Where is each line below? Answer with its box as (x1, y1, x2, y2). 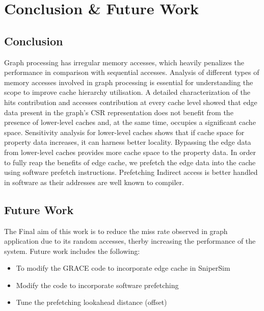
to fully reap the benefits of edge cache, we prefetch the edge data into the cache (4, 157, 256, 167)
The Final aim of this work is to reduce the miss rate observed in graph (4, 225, 228, 236)
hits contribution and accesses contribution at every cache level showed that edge (4, 96, 257, 107)
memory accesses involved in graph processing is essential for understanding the (4, 76, 253, 87)
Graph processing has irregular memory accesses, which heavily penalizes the (4, 57, 245, 67)
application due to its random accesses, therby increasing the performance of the (4, 236, 256, 246)
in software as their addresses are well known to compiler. (4, 176, 184, 187)
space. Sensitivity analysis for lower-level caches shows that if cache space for (4, 126, 245, 137)
